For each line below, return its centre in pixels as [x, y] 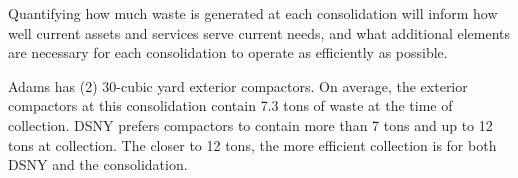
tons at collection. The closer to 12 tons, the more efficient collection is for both [252, 144]
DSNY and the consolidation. [98, 164]
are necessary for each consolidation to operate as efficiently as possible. [228, 52]
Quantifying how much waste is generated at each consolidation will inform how [253, 13]
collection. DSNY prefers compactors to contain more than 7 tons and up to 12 [250, 124]
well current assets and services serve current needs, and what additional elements [259, 32]
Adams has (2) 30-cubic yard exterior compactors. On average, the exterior [238, 85]
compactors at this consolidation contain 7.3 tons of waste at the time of [230, 105]
